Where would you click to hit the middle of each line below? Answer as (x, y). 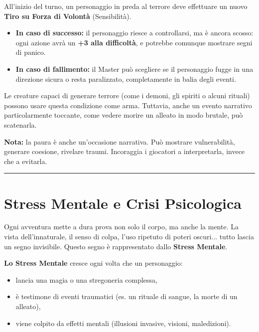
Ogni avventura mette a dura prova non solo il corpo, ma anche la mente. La (121, 227)
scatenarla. (20, 124)
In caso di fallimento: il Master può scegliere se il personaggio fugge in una (134, 69)
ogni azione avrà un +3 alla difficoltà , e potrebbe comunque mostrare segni (134, 42)
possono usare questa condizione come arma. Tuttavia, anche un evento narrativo (128, 105)
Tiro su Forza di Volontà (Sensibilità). (68, 16)
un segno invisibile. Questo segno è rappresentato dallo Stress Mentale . (116, 246)
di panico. (31, 52)
